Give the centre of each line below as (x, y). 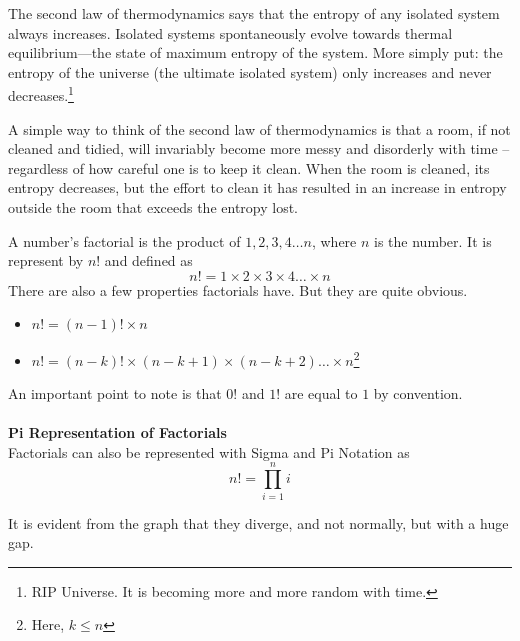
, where (334, 240)
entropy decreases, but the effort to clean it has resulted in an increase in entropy (257, 187)
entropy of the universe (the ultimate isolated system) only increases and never (250, 71)
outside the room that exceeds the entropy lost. (153, 207)
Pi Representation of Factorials (117, 432)
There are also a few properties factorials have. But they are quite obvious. (238, 289)
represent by (46, 260)
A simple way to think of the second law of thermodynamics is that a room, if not (259, 128)
